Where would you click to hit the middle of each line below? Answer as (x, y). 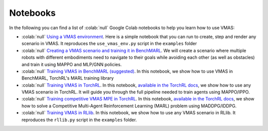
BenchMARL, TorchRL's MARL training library (68, 78)
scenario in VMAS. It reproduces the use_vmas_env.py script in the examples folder (109, 44)
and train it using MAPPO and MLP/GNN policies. (71, 64)
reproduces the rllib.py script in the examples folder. (79, 120)
